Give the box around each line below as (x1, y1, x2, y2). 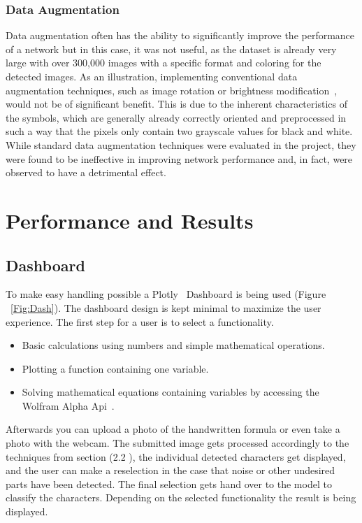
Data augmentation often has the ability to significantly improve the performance (6, 28, 355, 43)
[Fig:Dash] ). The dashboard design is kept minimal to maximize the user (10, 300, 321, 315)
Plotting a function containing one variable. (22, 361, 209, 375)
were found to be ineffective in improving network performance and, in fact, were (6, 151, 353, 166)
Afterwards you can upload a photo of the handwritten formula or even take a (6, 422, 340, 436)
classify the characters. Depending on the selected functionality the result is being (6, 490, 356, 505)
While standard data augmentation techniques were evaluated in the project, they (6, 137, 356, 152)
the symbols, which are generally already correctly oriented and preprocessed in (6, 110, 347, 124)
